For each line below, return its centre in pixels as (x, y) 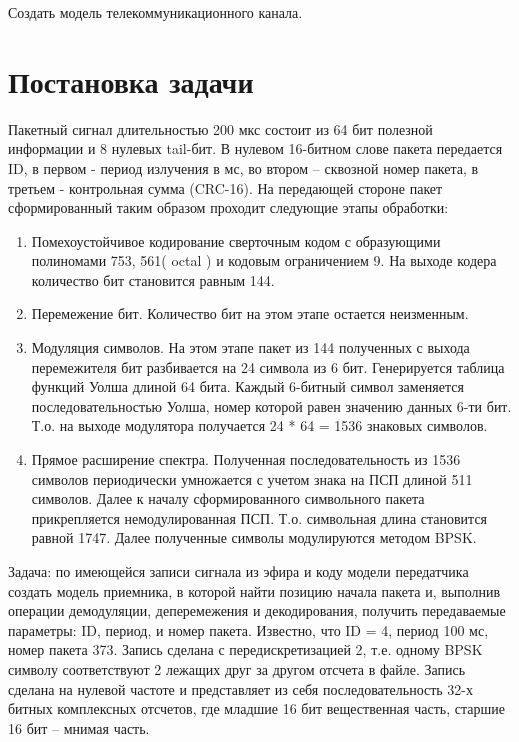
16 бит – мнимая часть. (79, 727)
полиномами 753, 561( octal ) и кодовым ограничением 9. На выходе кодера (264, 260)
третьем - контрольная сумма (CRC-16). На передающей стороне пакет (225, 187)
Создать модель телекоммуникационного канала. (155, 12)
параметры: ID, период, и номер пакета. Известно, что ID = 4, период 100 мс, (248, 629)
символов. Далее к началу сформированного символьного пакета (228, 498)
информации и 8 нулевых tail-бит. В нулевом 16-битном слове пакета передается (255, 148)
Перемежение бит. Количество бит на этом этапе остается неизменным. (250, 313)
